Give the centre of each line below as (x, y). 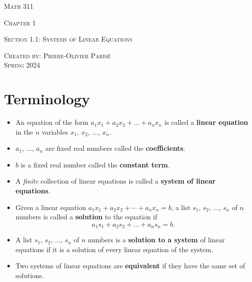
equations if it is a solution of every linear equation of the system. (114, 249)
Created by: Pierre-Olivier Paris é (57, 55)
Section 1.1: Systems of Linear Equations (68, 39)
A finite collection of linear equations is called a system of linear (115, 181)
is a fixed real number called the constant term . (95, 164)
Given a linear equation (51, 207)
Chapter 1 (20, 22)
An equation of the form (52, 122)
